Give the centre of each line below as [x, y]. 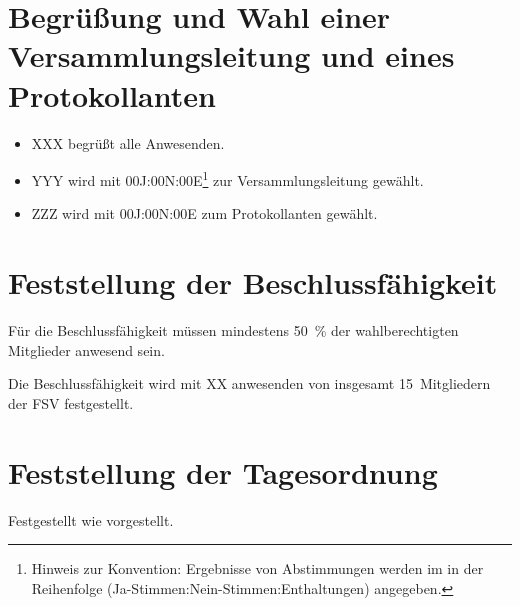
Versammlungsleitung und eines [231, 55]
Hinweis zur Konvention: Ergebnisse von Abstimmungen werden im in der [257, 568]
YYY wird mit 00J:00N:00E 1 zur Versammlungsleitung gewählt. [227, 178]
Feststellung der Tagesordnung [223, 471]
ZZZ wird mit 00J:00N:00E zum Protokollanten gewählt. [204, 213]
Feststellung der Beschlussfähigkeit [253, 282]
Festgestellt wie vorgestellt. [91, 519]
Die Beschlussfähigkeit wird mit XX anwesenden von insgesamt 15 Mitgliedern [249, 383]
